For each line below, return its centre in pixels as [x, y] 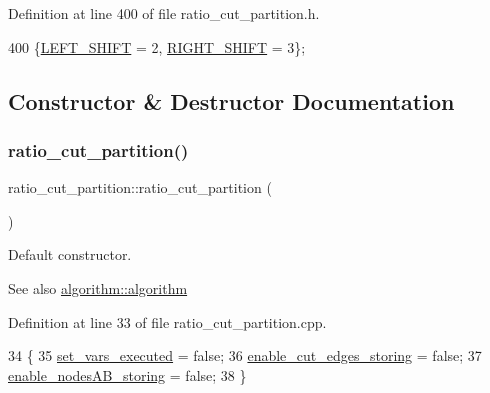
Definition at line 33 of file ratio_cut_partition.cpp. [167, 321]
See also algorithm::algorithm [98, 287]
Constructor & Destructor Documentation [231, 100]
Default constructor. [70, 254]
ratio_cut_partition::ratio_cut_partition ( [140, 187]
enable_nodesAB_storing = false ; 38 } [127, 374]
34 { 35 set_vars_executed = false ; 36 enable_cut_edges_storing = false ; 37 [245, 355]
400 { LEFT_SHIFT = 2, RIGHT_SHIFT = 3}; [157, 46]
